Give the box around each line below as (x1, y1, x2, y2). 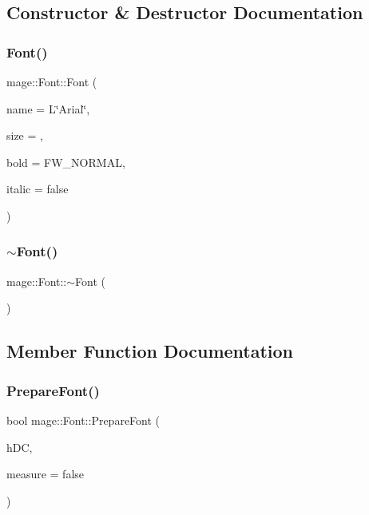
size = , (6, 127, 43, 144)
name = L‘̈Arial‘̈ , (6, 100, 90, 117)
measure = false (6, 465, 85, 482)
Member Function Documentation (6, 339, 294, 363)
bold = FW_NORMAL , (6, 153, 125, 170)
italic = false (6, 180, 69, 197)
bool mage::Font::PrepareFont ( (6, 411, 161, 428)
